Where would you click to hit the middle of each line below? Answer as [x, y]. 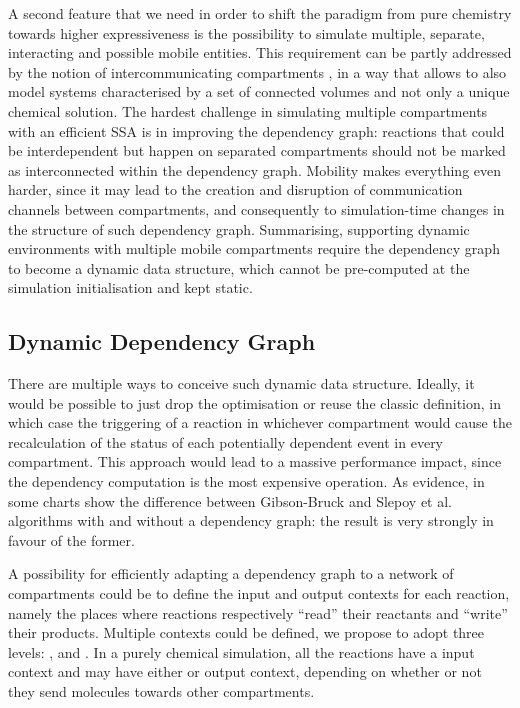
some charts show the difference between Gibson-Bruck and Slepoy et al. [230, 500]
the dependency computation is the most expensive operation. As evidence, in [246, 481]
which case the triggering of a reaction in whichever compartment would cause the [260, 422]
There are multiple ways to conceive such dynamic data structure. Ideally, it [241, 383]
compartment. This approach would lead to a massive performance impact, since [255, 461]
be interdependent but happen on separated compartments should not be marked [257, 150]
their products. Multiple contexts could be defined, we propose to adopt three [246, 632]
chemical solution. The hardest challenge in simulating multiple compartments [248, 110]
